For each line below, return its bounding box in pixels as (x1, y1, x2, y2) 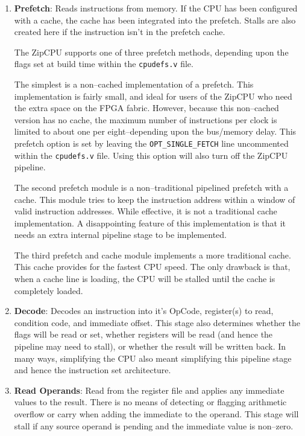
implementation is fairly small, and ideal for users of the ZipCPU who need (14, 89, 292, 102)
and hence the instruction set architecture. (14, 364, 171, 376)
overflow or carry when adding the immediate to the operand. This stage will (14, 408, 299, 420)
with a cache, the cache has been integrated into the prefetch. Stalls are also (14, 13, 296, 26)
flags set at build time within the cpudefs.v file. (14, 57, 193, 70)
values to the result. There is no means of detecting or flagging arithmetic (14, 396, 287, 408)
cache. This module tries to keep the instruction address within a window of (14, 193, 295, 205)
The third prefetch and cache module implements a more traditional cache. (14, 248, 291, 261)
